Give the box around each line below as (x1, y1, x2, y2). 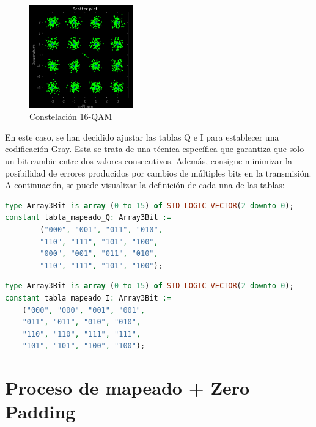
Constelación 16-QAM (29, 110, 112, 123)
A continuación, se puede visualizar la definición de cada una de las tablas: (5, 178, 285, 191)
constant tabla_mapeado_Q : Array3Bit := (5, 213, 172, 222)
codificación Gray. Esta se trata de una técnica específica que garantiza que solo (5, 142, 304, 155)
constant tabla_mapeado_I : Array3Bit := (5, 294, 172, 303)
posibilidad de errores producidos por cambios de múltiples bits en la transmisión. (5, 166, 312, 179)
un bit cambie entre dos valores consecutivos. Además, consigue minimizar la (5, 155, 292, 167)
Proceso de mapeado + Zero (5, 375, 250, 400)
